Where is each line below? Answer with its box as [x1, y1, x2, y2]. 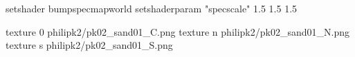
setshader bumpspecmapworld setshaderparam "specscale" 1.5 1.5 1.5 [6, 1, 298, 15]
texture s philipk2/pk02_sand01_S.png [6, 38, 173, 52]
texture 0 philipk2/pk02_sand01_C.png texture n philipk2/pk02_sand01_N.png [6, 24, 349, 38]
